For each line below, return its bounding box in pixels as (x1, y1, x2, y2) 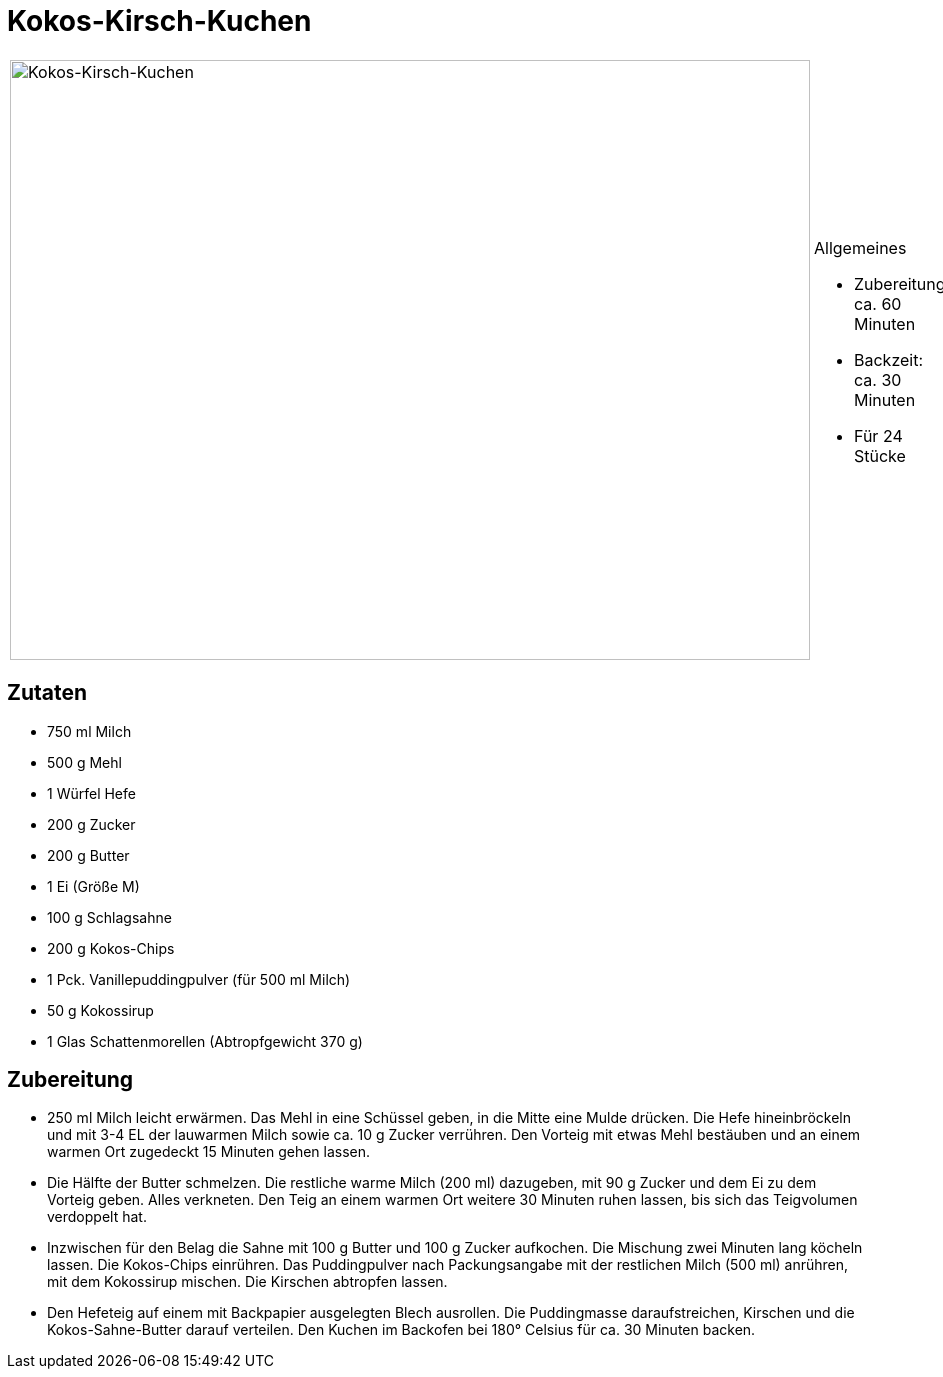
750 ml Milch (47, 722, 132, 740)
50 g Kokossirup (47, 1001, 154, 1019)
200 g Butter (47, 846, 130, 864)
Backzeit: (854, 349, 924, 370)
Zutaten (7, 680, 88, 706)
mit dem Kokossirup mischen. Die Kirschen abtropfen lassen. (47, 1273, 448, 1291)
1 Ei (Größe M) (47, 877, 140, 895)
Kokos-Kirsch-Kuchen (7, 4, 312, 38)
